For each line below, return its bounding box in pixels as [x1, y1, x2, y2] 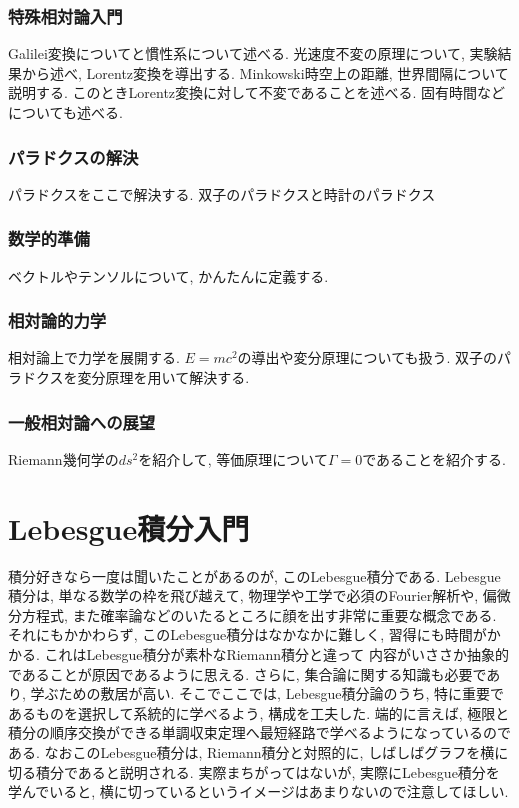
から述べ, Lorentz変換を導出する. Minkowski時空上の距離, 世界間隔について [21, 62, 509, 83]
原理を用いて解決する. [105, 367, 250, 388]
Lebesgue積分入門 [8, 507, 250, 548]
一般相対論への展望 [8, 409, 156, 434]
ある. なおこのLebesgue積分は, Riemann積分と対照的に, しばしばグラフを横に [8, 741, 509, 762]
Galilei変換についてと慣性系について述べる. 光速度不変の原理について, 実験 [8, 43, 498, 64]
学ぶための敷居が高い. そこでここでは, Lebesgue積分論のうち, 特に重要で [30, 683, 505, 704]
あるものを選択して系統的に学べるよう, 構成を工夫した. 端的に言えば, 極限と [8, 702, 510, 723]
